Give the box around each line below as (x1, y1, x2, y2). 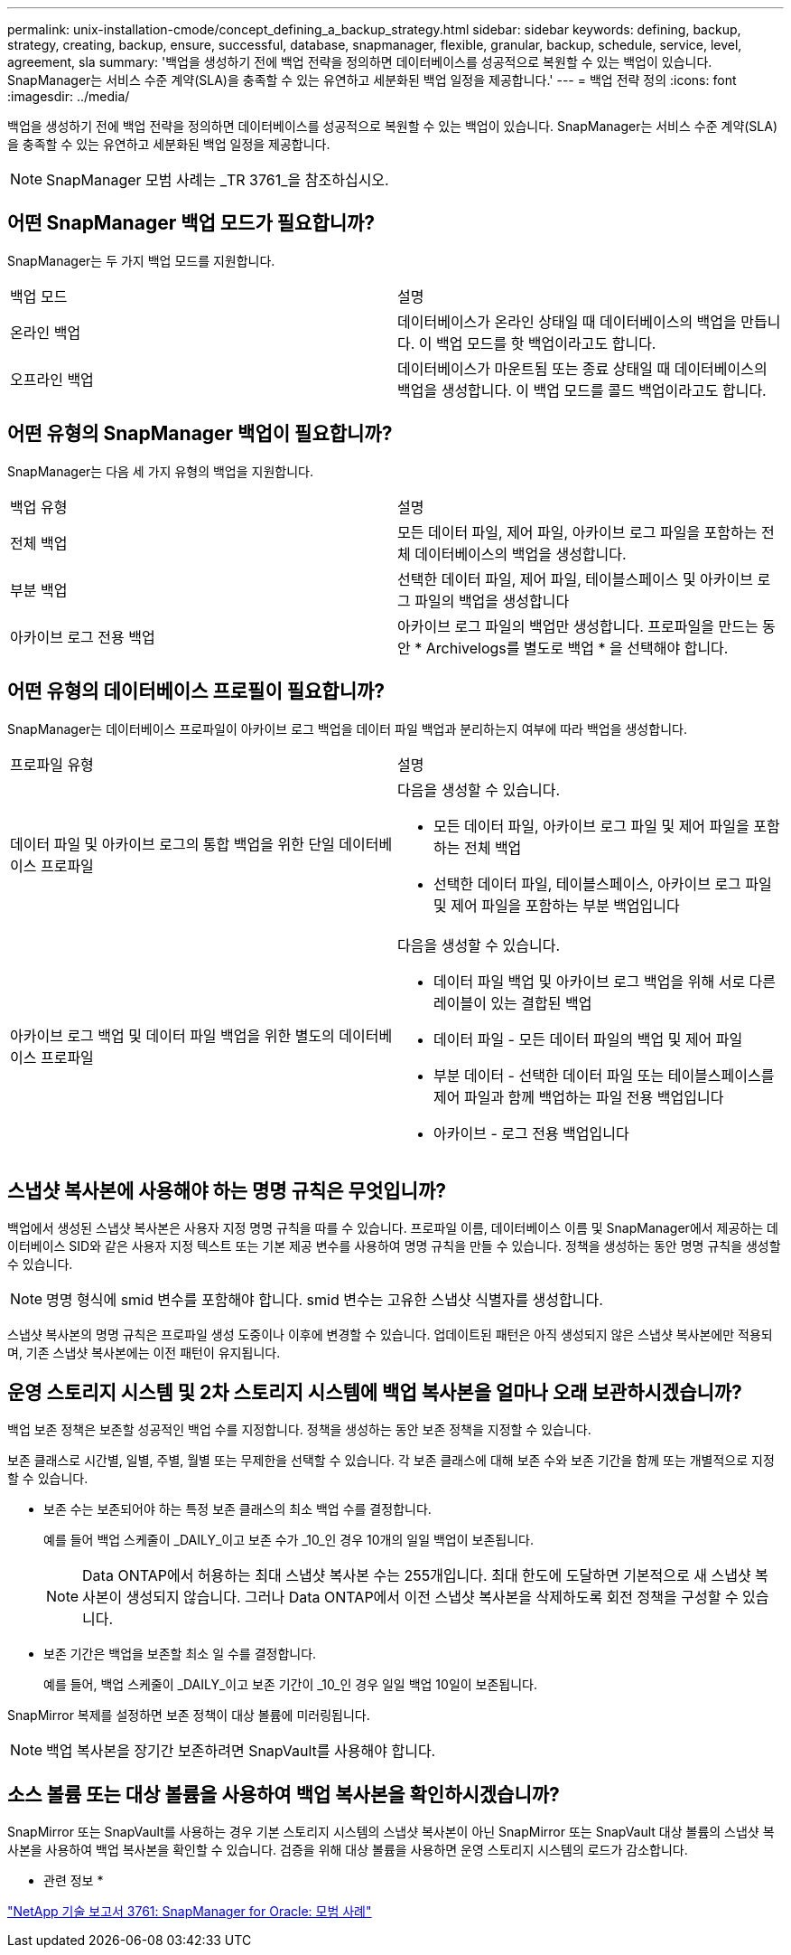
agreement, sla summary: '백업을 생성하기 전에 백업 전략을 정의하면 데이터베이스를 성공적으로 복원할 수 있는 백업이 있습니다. (7, 54, 712, 70)
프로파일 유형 (10, 755, 94, 774)
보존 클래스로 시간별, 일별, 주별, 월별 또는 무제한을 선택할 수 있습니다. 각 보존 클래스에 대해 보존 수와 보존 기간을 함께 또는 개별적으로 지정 (7, 1452, 775, 1469)
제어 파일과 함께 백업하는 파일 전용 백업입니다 (433, 1087, 724, 1106)
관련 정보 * (43, 1873, 104, 1889)
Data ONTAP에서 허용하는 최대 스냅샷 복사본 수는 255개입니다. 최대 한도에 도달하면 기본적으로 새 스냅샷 (82, 1566, 751, 1585)
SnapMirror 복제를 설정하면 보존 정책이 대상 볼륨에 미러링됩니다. (7, 1707, 370, 1724)
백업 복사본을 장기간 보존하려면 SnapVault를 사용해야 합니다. (46, 1742, 436, 1761)
